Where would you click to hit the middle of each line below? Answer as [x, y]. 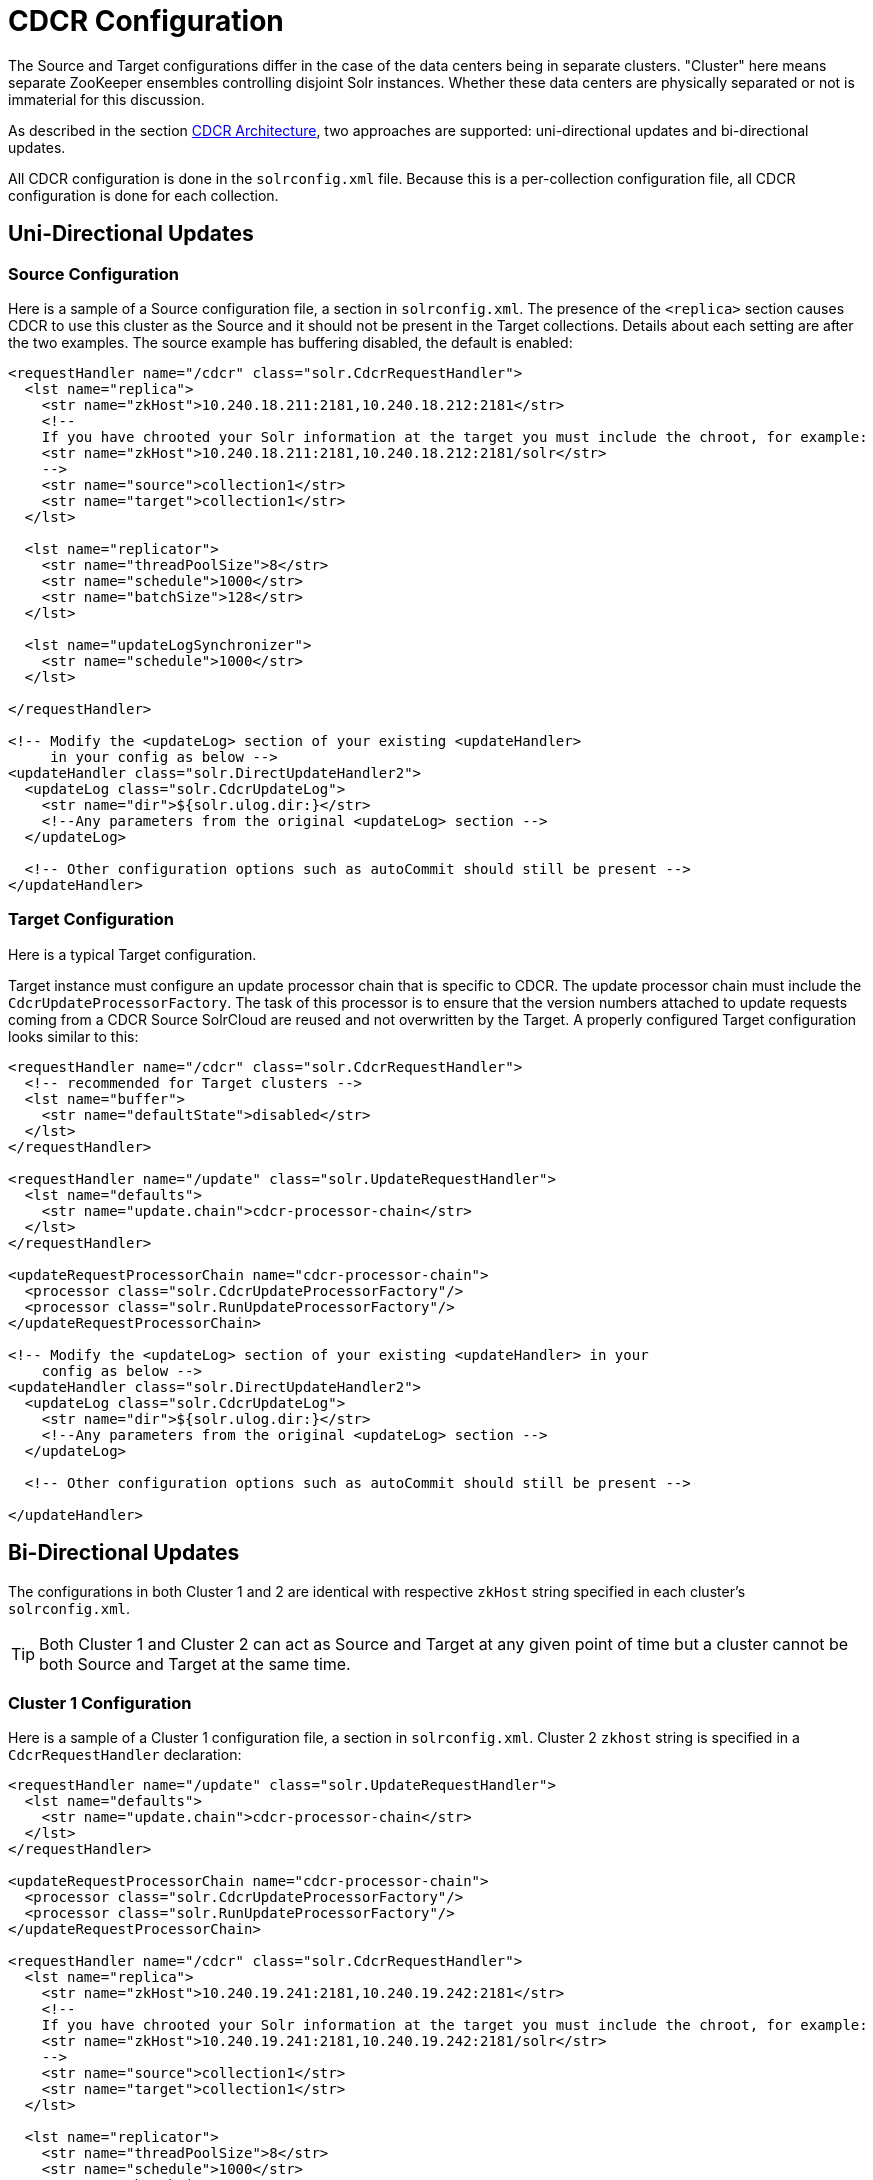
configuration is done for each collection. [143, 195]
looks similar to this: [73, 1036]
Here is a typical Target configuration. [132, 954]
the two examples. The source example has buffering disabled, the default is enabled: [290, 342]
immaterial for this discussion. [106, 99]
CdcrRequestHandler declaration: [125, 1755]
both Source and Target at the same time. [195, 1663]
